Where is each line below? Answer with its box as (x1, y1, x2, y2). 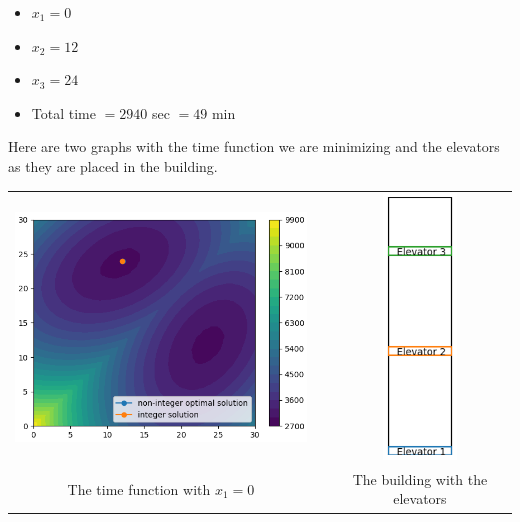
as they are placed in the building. (8, 155, 218, 176)
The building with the (352, 468, 488, 489)
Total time (31, 102, 96, 123)
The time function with (67, 478, 211, 499)
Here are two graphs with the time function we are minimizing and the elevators (8, 136, 500, 157)
